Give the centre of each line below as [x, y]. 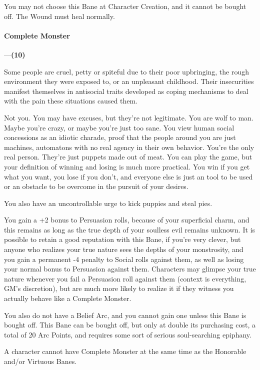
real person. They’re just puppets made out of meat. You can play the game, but [128, 157]
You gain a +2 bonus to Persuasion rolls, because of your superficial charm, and [127, 220]
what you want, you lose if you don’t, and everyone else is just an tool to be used [128, 176]
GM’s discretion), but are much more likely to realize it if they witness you [119, 288]
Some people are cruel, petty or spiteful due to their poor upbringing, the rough [127, 71]
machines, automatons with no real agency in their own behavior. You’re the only [129, 147]
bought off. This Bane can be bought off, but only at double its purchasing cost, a [130, 325]
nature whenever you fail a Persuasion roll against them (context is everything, [125, 278]
